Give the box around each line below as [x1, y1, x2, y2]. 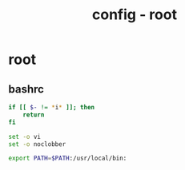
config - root [91, 6, 178, 24]
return [22, 110, 45, 119]
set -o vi [8, 132, 42, 140]
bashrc [8, 82, 44, 96]
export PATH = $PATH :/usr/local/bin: [8, 154, 127, 163]
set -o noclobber [8, 140, 66, 148]
